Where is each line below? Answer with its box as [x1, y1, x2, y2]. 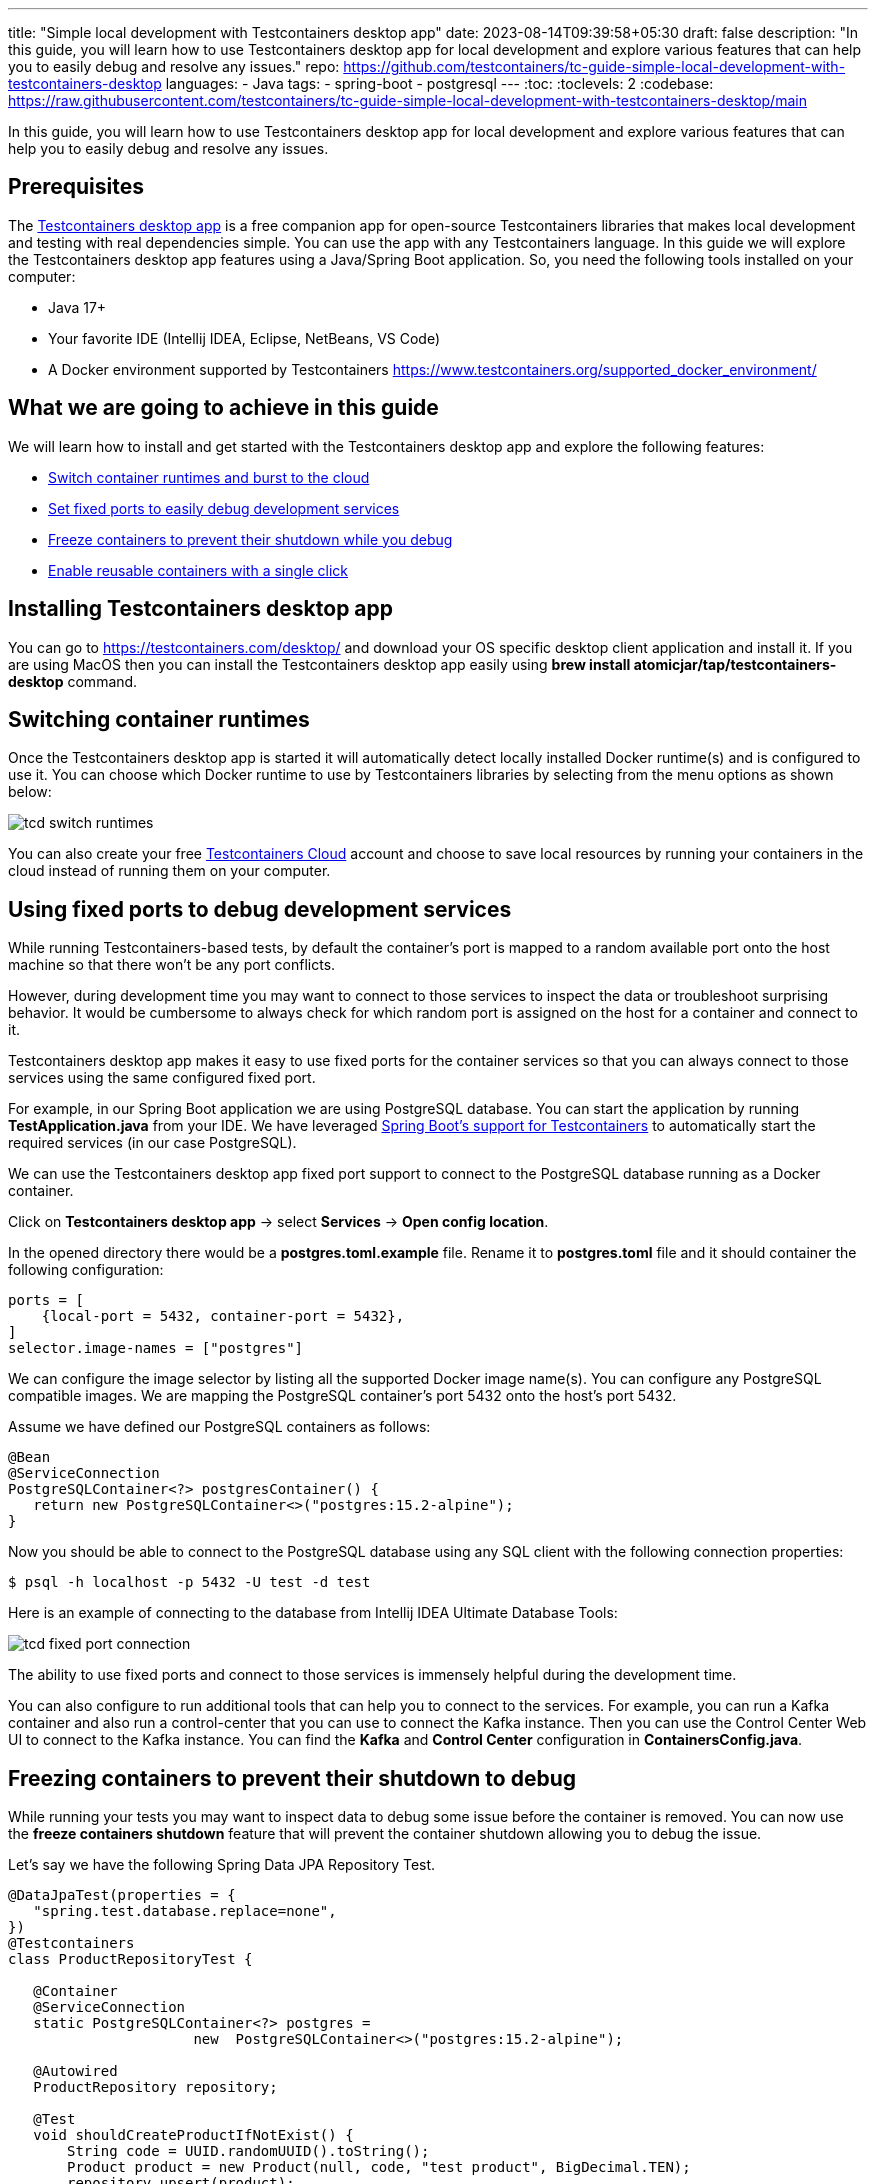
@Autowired [33, 2063, 118, 2080]
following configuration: [8, 1261, 164, 1279]
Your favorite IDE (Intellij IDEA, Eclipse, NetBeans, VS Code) [48, 329, 441, 347]
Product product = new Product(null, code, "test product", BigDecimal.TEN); [67, 2159, 691, 2176]
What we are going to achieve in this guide [8, 395, 439, 421]
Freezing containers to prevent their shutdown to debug [8, 1765, 576, 1791]
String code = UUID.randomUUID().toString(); [67, 2143, 430, 2160]
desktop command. [8, 672, 138, 690]
